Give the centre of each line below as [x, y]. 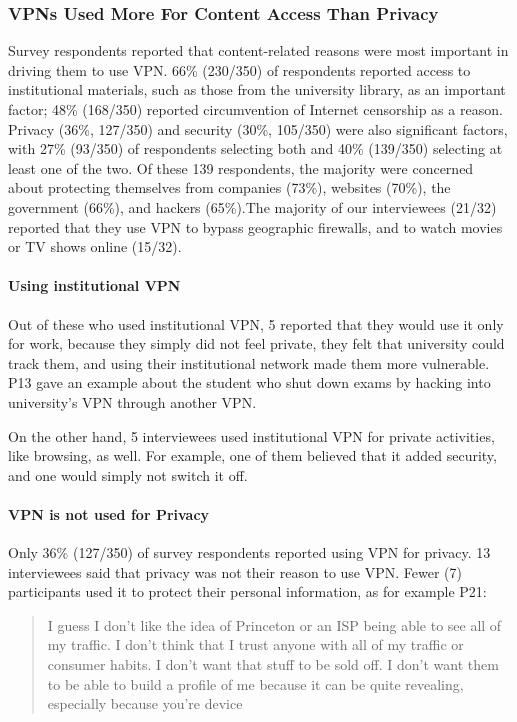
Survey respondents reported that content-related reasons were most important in [258, 50]
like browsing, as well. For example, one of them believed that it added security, [252, 455]
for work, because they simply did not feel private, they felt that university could [256, 343]
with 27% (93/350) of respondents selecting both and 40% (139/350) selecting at [255, 148]
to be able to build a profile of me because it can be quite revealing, [255, 683]
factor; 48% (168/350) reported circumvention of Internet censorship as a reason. [255, 109]
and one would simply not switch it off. [128, 474]
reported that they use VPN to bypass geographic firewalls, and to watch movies [255, 226]
